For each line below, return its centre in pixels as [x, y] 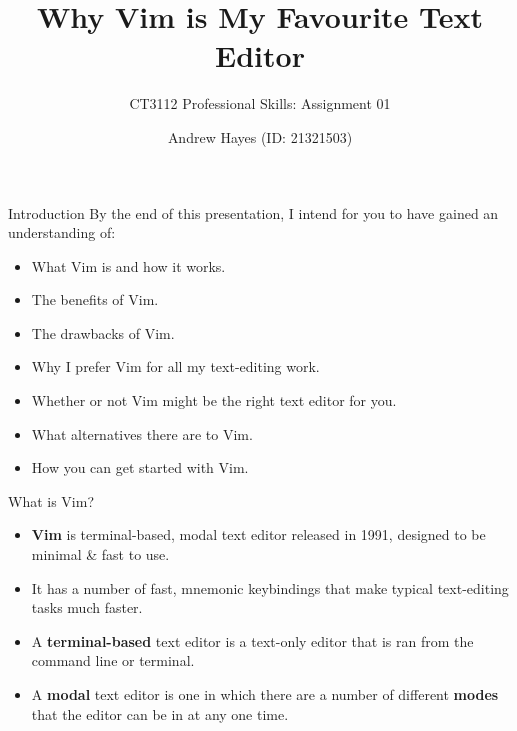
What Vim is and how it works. [128, 265]
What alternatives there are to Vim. [142, 433]
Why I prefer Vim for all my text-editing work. [175, 366]
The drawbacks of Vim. [103, 332]
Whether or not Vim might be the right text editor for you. [214, 400]
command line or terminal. [113, 660]
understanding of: [62, 232]
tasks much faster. [87, 607]
